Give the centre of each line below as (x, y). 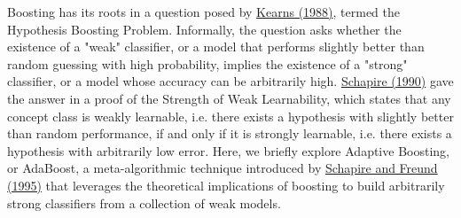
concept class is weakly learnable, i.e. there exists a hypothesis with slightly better (230, 116)
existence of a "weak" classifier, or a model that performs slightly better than (216, 47)
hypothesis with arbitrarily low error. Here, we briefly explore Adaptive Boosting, (228, 150)
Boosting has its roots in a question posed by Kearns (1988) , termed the (204, 12)
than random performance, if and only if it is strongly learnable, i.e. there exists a (230, 133)
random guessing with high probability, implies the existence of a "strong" (207, 63)
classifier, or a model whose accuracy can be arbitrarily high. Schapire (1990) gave (230, 81)
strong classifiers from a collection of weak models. (144, 202)
